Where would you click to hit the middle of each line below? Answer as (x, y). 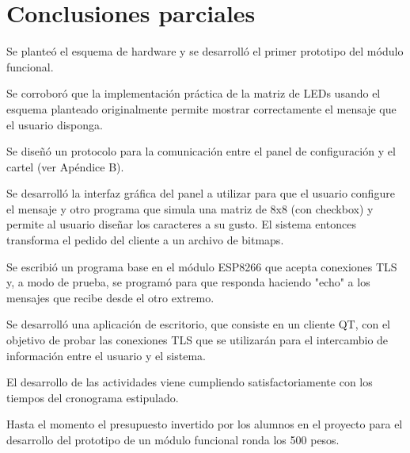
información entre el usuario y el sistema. (106, 355)
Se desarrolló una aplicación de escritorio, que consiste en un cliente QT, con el (198, 324)
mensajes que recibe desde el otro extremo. (110, 297)
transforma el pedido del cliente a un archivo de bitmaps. (145, 240)
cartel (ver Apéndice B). (65, 166)
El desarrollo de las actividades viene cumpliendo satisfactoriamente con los (190, 382)
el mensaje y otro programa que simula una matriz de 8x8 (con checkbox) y (190, 208)
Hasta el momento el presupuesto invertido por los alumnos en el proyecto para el (205, 424)
